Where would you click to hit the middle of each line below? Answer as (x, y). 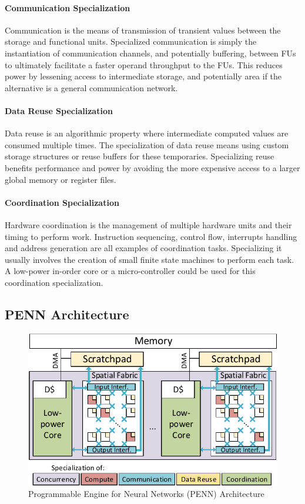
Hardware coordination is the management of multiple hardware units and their (148, 224)
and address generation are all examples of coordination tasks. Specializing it (143, 248)
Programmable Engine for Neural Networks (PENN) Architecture (146, 494)
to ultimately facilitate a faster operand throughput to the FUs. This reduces (144, 64)
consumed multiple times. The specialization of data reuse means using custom (147, 144)
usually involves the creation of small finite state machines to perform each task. (150, 259)
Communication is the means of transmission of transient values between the (143, 30)
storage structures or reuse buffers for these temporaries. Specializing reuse (140, 156)
